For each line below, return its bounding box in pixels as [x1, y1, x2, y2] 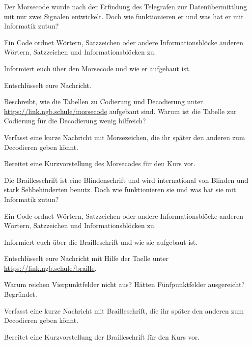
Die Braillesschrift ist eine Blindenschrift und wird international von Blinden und [4, 174, 249, 185]
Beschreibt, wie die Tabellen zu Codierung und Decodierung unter [4, 96, 203, 107]
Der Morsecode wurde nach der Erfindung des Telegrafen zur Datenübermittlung [4, 1, 247, 11]
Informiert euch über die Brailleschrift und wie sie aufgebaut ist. [4, 236, 198, 247]
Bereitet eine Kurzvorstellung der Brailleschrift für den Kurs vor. [4, 331, 200, 342]
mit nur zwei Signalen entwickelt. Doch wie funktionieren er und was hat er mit [4, 11, 244, 21]
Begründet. [4, 289, 37, 299]
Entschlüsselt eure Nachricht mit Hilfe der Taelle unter [4, 253, 169, 263]
